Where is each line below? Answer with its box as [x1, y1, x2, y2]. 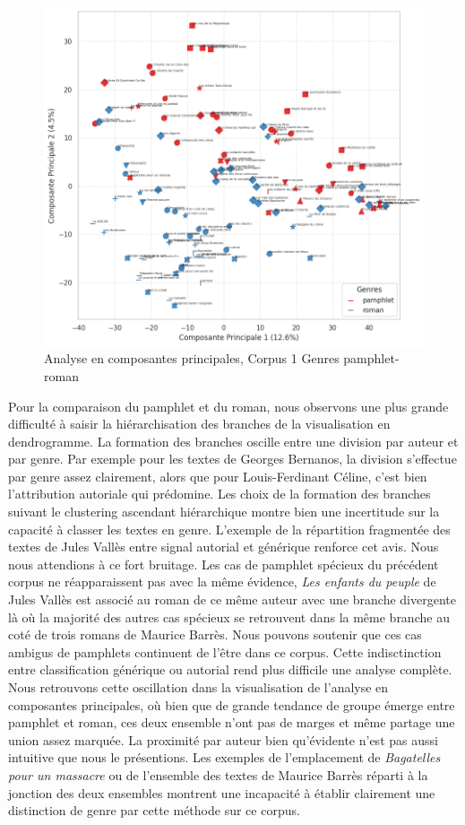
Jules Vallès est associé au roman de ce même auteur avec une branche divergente [8, 590, 456, 609]
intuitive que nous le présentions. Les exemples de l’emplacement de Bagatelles [8, 748, 441, 767]
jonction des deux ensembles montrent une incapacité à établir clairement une [8, 783, 435, 802]
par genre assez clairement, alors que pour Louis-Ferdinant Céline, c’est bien [8, 466, 427, 485]
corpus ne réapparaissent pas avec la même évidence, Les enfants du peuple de [8, 572, 436, 591]
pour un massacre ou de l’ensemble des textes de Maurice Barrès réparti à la [8, 765, 428, 784]
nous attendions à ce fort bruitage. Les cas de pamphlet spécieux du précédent [8, 554, 439, 573]
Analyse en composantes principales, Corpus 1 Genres [44, 349, 340, 368]
